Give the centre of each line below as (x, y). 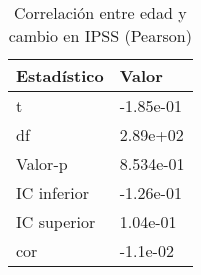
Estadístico (60, 75)
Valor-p (42, 163)
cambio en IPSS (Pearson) (100, 35)
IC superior (56, 221)
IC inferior (52, 192)
